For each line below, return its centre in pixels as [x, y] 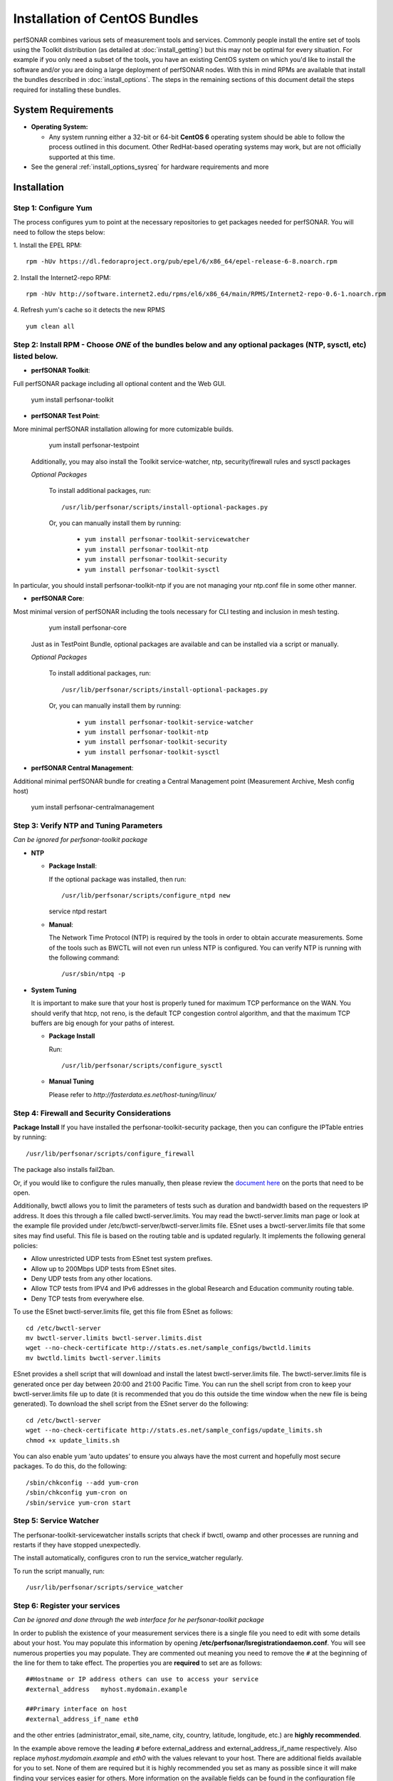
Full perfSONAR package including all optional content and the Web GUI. [120, 383]
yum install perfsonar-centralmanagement [93, 807]
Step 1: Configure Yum [53, 208]
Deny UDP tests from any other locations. [92, 1279]
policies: [26, 1245]
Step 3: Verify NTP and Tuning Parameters [88, 826]
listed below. [36, 356]
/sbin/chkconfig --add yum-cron [82, 1483]
